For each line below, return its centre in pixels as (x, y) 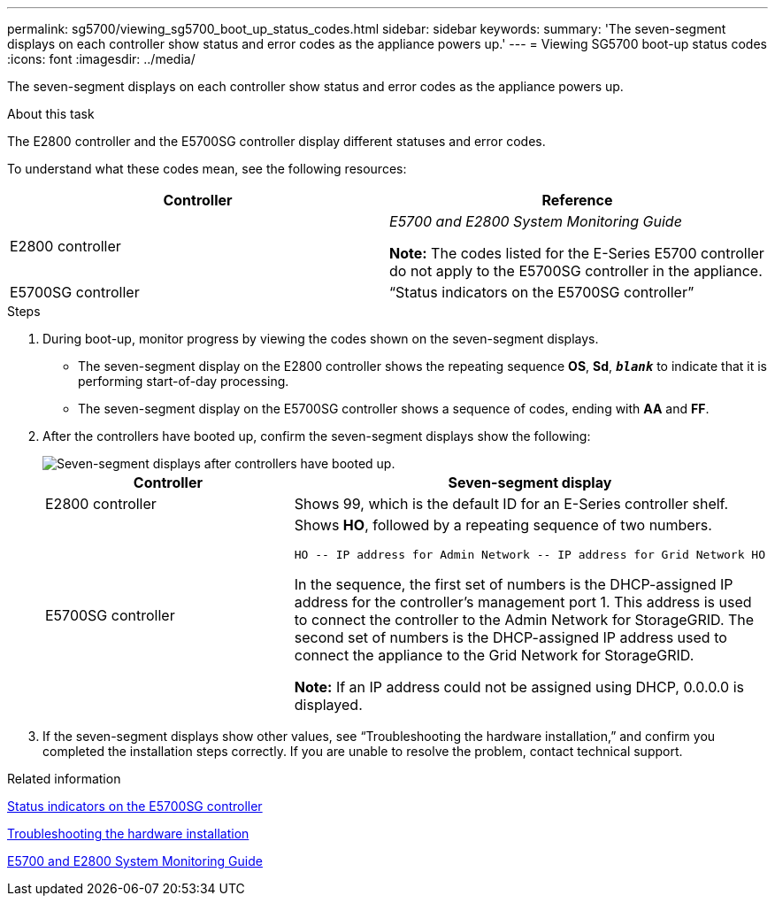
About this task (51, 114)
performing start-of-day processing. (184, 381)
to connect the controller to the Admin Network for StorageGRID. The (524, 620)
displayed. (328, 705)
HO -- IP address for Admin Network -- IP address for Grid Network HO (529, 555)
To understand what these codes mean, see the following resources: (207, 169)
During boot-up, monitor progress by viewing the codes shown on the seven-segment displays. (321, 339)
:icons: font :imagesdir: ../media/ (101, 59)
